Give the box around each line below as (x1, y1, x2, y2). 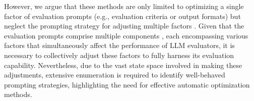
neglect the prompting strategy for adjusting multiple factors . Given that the (4, 20, 244, 31)
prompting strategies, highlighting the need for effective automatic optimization (4, 79, 250, 89)
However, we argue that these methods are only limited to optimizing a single (4, 1, 244, 11)
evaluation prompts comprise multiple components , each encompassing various (4, 30, 248, 40)
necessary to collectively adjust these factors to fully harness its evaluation (4, 49, 234, 60)
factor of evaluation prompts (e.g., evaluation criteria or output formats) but (4, 10, 241, 21)
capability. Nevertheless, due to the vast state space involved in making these (4, 59, 242, 70)
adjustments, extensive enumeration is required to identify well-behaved (4, 69, 225, 80)
